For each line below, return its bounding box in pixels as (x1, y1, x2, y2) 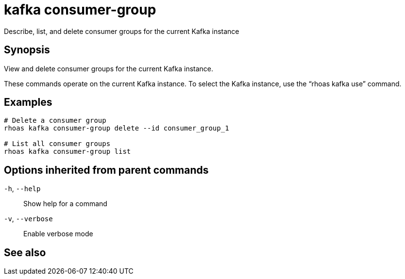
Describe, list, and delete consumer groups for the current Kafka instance (4, 27, 239, 35)
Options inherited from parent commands (4, 164, 209, 176)
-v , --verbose (4, 214, 53, 223)
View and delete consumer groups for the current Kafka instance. (4, 64, 214, 73)
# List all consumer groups (4, 140, 111, 148)
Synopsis (4, 44, 50, 56)
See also (4, 246, 46, 259)
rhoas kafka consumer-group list (4, 148, 131, 156)
